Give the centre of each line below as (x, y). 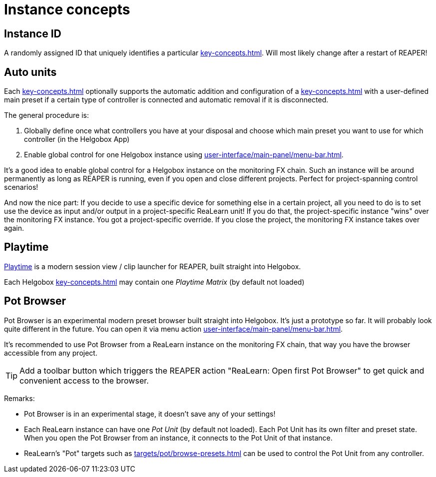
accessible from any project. (51, 353)
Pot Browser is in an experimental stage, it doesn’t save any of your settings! (150, 414)
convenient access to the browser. (84, 380)
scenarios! (21, 187)
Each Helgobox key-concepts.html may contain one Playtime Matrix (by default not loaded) (154, 282)
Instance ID (33, 33)
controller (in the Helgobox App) (77, 139)
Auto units (30, 72)
